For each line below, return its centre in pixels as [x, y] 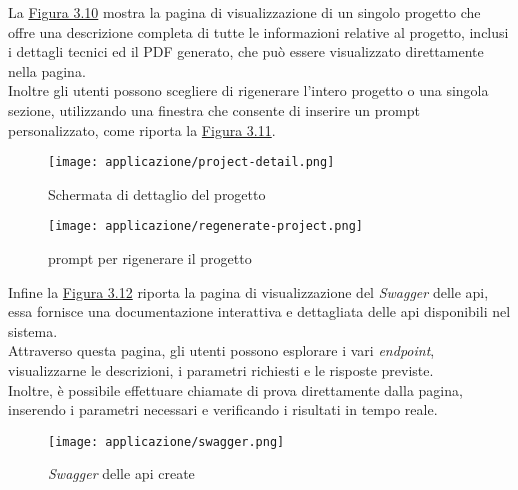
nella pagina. [47, 70]
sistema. [33, 330]
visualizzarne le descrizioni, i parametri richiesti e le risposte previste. [221, 370]
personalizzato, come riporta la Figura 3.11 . [142, 129]
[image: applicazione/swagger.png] [166, 441]
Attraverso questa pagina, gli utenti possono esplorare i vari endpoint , [221, 350]
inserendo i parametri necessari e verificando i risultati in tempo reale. [223, 409]
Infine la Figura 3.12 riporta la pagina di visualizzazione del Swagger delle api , [248, 291]
